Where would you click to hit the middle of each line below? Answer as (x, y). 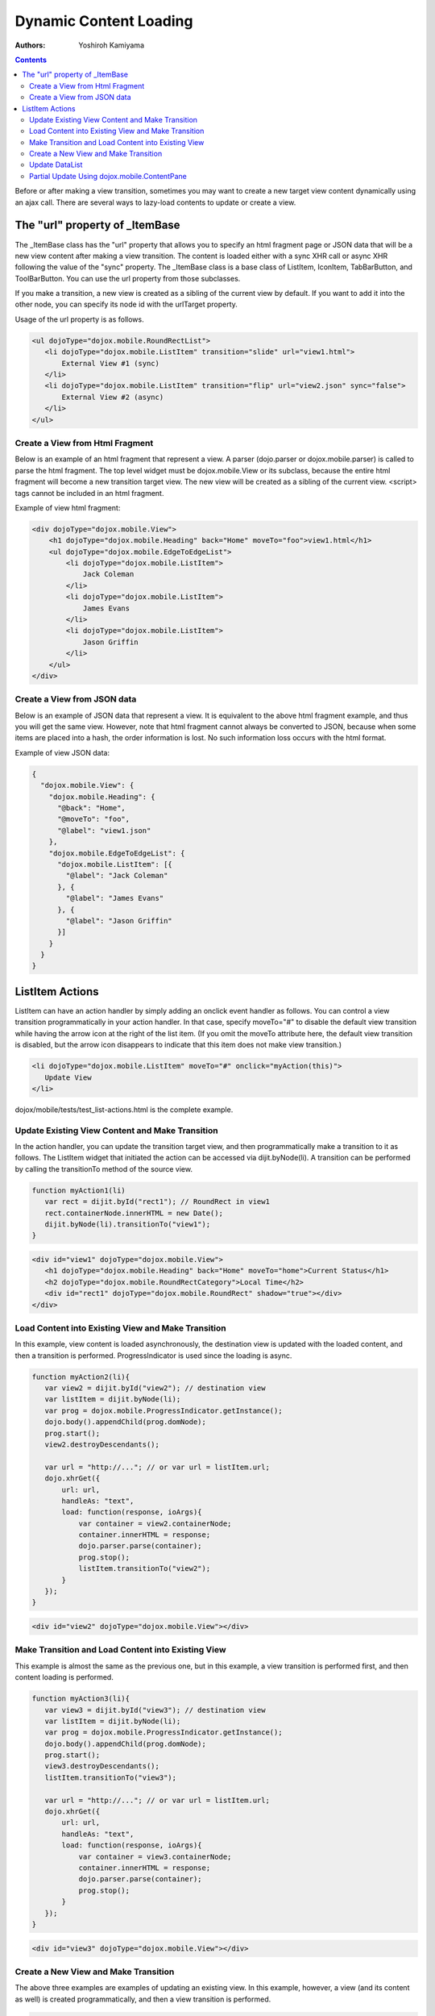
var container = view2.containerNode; (155, 1523)
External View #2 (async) (113, 397)
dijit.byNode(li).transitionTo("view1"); (128, 1224)
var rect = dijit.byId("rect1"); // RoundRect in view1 (157, 1202)
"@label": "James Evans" (115, 898)
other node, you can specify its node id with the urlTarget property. (126, 304)
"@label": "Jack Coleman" (117, 876)
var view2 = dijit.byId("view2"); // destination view (155, 1388)
